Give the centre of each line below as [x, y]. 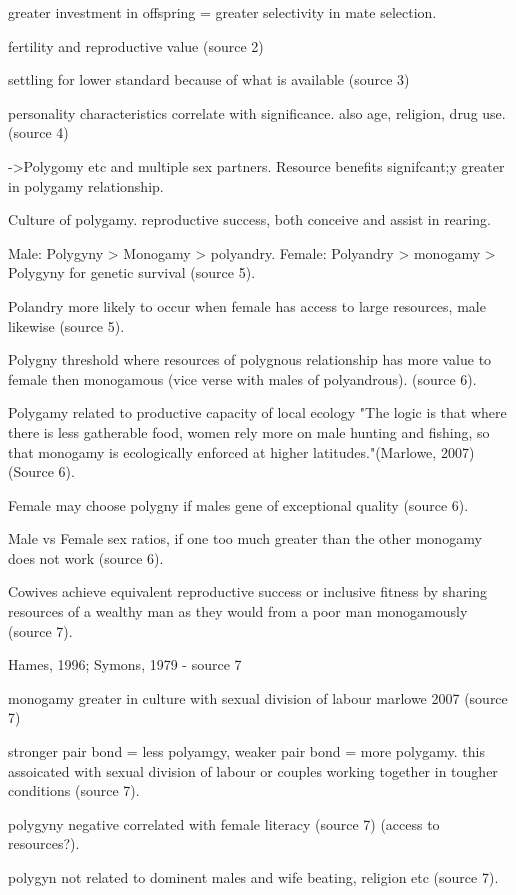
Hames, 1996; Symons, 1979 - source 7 [125, 664]
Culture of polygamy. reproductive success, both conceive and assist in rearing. [249, 219]
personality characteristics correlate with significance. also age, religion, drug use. [257, 112]
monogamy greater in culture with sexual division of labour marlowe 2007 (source [258, 697]
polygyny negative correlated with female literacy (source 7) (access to [224, 823]
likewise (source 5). [66, 325]
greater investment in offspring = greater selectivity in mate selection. [222, 12]
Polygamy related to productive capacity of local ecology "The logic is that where [257, 412]
